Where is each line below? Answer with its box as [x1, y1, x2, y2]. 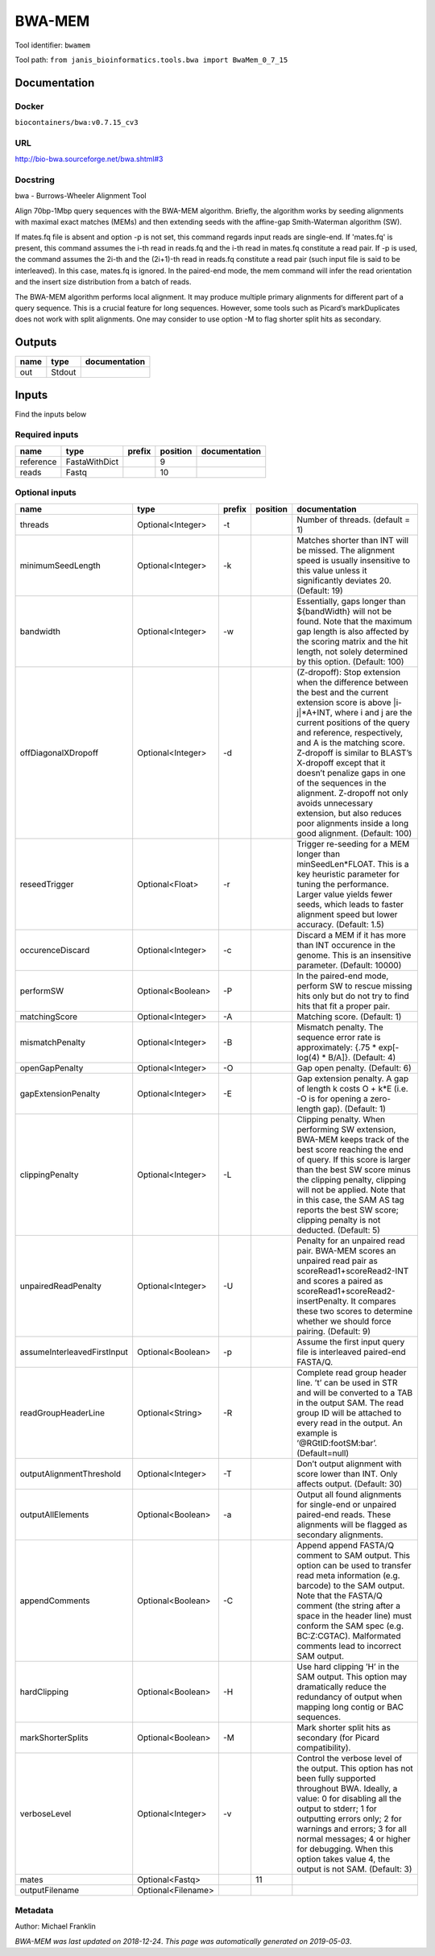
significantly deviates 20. [296, 574, 392, 586]
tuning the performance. [296, 878, 390, 889]
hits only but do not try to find [296, 990, 410, 1001]
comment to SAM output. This [296, 1549, 411, 1560]
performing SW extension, [296, 1124, 396, 1135]
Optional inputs [14, 487, 77, 499]
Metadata [14, 1904, 54, 1916]
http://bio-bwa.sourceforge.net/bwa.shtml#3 [14, 154, 164, 164]
